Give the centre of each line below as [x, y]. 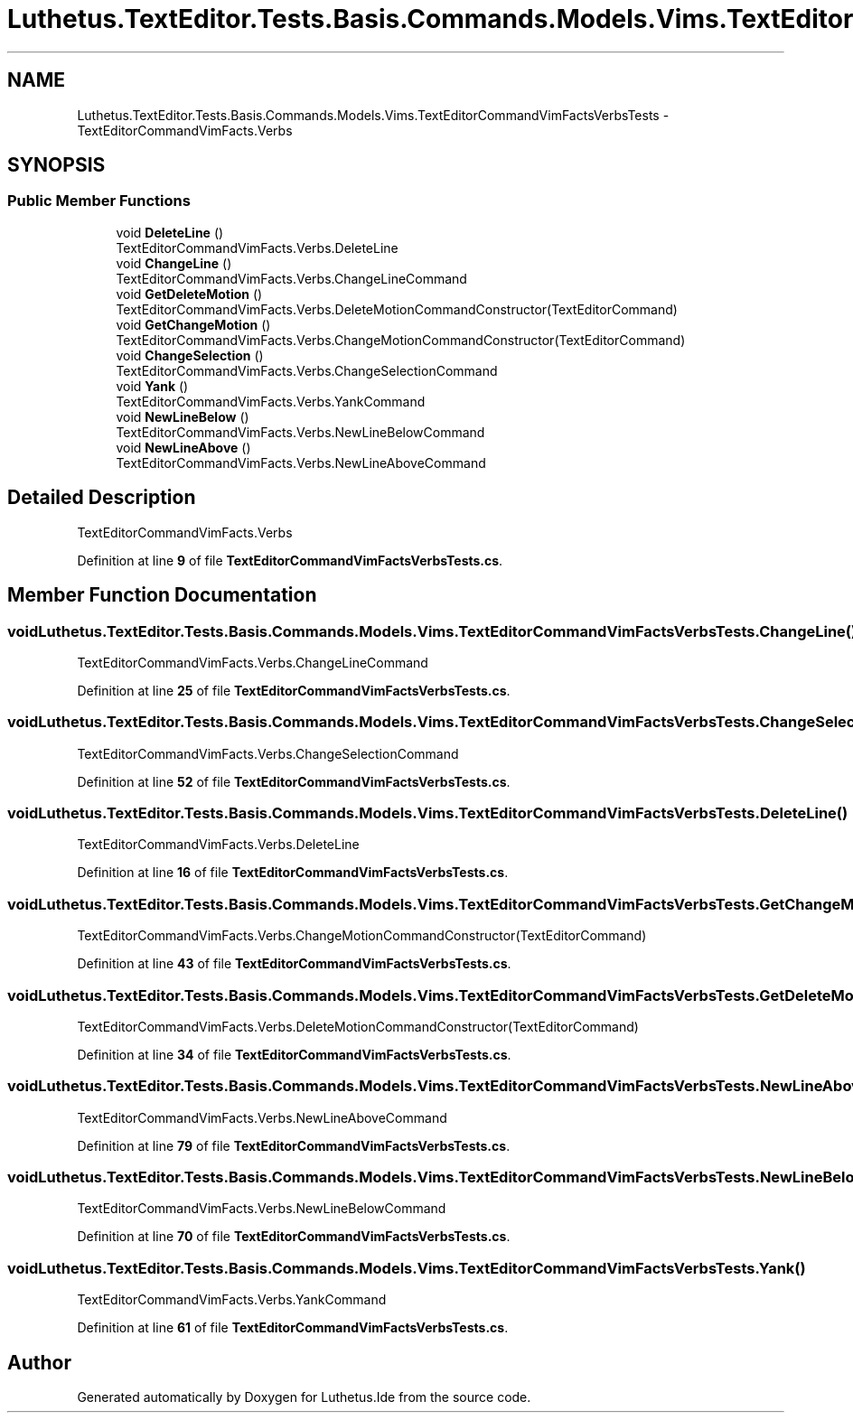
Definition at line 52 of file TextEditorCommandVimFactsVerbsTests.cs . [294, 781]
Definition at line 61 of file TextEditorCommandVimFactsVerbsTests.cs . [293, 1328]
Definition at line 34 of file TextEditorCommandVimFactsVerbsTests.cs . [294, 1054]
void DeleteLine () [170, 232]
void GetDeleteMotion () [189, 294]
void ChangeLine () [174, 263]
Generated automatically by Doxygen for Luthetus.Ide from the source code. [304, 1397]
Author [39, 1362]
